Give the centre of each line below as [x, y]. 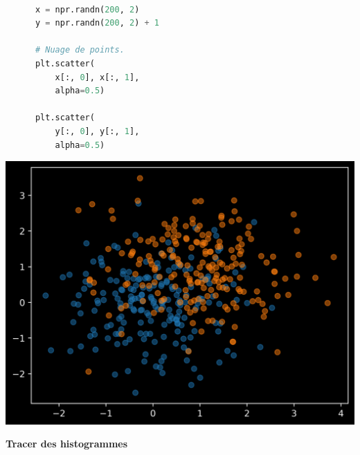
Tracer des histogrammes [67, 444]
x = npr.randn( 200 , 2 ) [87, 9]
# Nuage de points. [80, 50]
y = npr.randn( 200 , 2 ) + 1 [97, 23]
